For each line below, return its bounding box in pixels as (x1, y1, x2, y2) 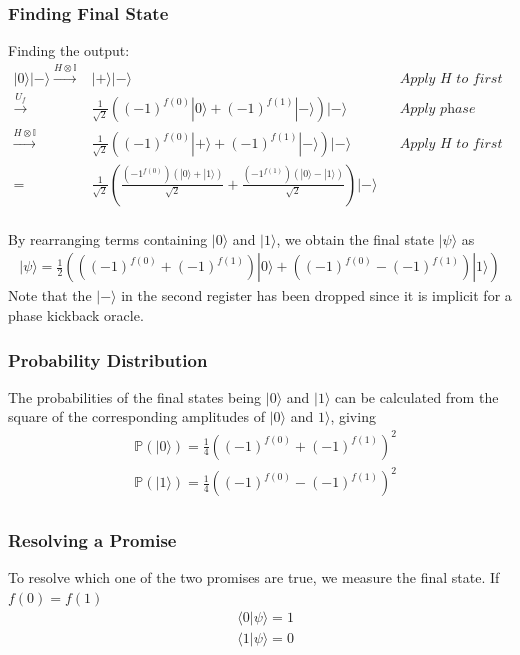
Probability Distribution (8, 347, 208, 372)
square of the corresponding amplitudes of (8, 406, 266, 427)
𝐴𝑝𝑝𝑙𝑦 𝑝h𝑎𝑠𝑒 (399, 101, 476, 116)
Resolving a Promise (8, 528, 177, 552)
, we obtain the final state (276, 228, 435, 249)
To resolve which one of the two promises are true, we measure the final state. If (8, 567, 500, 588)
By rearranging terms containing (8, 228, 208, 249)
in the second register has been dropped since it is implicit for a (121, 285, 512, 306)
